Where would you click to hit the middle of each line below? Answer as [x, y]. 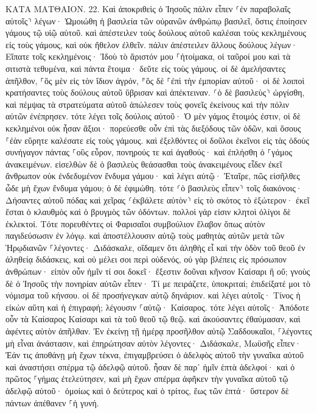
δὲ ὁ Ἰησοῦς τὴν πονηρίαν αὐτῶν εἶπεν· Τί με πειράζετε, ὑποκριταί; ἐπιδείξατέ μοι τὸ [158, 283]
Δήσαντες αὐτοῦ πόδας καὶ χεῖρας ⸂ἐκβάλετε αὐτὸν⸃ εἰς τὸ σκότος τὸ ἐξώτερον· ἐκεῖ [158, 199]
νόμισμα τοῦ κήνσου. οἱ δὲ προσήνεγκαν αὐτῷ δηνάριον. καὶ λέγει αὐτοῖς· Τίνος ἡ [153, 295]
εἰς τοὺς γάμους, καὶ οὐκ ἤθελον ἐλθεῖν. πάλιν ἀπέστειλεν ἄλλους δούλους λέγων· [152, 44]
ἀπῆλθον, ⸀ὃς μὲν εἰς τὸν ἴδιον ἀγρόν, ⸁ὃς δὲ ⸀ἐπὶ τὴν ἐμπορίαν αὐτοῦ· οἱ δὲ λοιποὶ [155, 80]
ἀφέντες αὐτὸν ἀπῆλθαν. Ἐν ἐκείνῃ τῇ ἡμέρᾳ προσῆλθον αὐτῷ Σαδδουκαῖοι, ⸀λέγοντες [159, 331]
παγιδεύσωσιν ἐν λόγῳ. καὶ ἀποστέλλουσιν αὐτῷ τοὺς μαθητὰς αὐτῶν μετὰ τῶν [145, 235]
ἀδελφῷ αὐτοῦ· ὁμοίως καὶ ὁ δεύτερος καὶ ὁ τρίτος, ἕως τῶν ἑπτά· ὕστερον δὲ [147, 390]
